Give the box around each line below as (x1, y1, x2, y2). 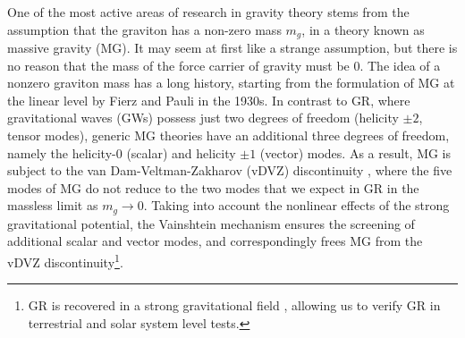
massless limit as (7, 196, 98, 215)
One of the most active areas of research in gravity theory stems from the (7, 3, 410, 21)
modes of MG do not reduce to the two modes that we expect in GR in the (7, 178, 419, 197)
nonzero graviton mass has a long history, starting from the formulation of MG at (7, 73, 455, 92)
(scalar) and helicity (126, 143, 236, 162)
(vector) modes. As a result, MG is (259, 143, 452, 162)
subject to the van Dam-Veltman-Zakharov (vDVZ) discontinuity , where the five (7, 161, 452, 180)
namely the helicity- (7, 143, 116, 162)
